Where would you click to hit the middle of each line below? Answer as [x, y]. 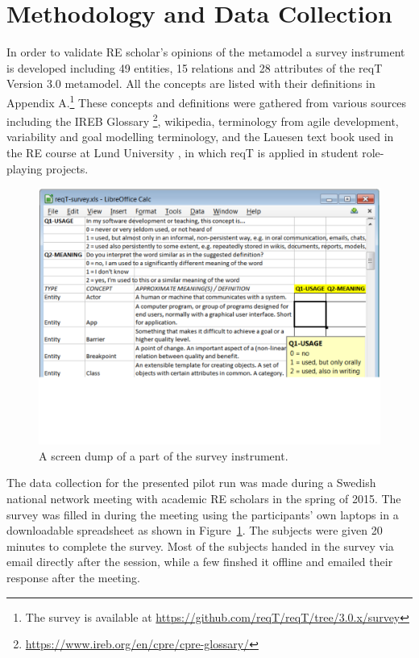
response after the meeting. [73, 577]
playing [25, 168]
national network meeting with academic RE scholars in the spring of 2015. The [204, 498]
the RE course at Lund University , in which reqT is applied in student [183, 152]
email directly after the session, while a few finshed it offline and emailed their [200, 562]
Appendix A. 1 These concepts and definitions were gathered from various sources [207, 101]
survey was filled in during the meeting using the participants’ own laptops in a [203, 514]
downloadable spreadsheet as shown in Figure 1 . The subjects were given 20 [195, 530]
